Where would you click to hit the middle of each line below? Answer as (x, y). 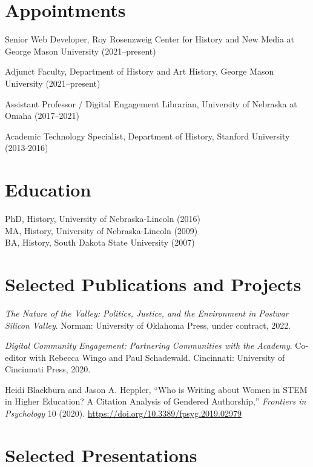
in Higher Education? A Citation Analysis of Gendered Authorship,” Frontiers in (156, 401)
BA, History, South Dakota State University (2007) (100, 242)
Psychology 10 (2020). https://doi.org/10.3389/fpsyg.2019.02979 (124, 413)
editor (16, 357)
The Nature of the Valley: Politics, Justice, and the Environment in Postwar (147, 313)
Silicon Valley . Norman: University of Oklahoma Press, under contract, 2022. (148, 325)
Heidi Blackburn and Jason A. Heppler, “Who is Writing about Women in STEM (156, 389)
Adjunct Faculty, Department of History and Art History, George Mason (140, 71)
